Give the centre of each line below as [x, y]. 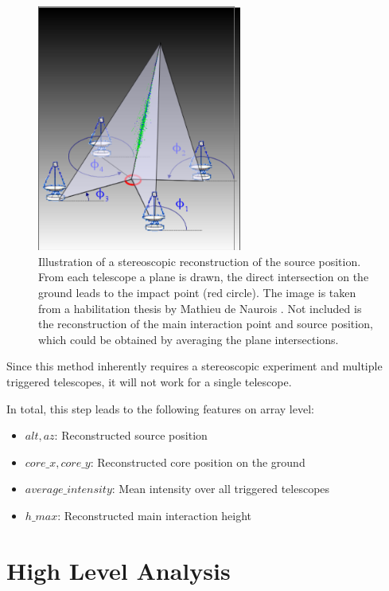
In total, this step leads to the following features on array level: [160, 408]
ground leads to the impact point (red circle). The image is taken [197, 293]
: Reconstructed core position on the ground [198, 462]
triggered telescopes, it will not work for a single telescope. [149, 381]
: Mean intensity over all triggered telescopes [221, 489]
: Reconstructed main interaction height [155, 515]
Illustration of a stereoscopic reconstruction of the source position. [200, 261]
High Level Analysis [119, 570]
